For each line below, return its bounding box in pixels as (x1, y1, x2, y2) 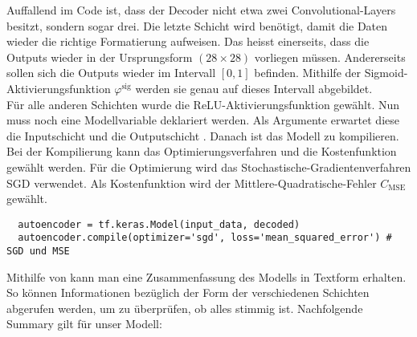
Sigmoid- (364, 64, 408, 81)
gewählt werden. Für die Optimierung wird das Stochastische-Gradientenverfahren (6, 158, 411, 175)
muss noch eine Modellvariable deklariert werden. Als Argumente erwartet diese (6, 112, 399, 128)
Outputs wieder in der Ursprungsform (6, 48, 193, 65)
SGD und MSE (6, 246, 70, 258)
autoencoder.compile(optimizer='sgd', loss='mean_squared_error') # (18, 232, 392, 244)
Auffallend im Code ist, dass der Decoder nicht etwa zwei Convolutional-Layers (6, 2, 396, 18)
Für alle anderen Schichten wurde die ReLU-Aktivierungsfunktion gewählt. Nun (6, 95, 400, 112)
